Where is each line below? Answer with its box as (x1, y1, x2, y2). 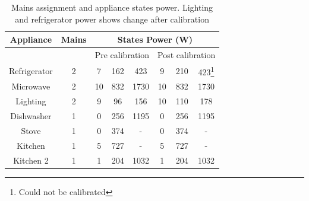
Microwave (11, 80, 51, 92)
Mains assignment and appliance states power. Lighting (11, 1, 213, 13)
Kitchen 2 (13, 154, 49, 166)
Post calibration (157, 49, 216, 61)
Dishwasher (10, 110, 52, 122)
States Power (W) (117, 33, 193, 46)
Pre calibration (94, 49, 150, 61)
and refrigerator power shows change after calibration (15, 12, 209, 25)
